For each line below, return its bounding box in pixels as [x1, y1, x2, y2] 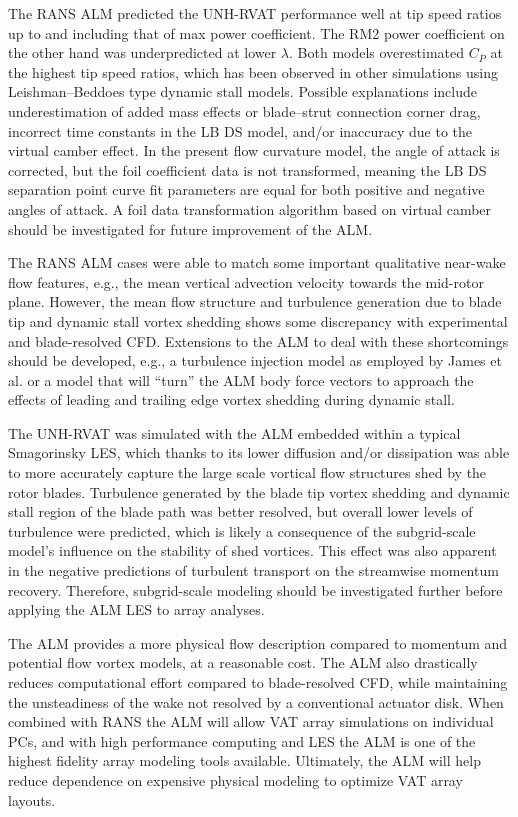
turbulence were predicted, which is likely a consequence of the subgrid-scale [8, 520, 476, 541]
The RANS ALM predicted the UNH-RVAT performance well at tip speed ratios [8, 3, 502, 23]
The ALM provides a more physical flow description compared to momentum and [8, 632, 508, 653]
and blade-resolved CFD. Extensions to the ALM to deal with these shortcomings [8, 330, 509, 351]
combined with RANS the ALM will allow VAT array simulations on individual [8, 711, 494, 732]
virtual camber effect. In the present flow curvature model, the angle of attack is [8, 140, 500, 161]
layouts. [8, 789, 56, 810]
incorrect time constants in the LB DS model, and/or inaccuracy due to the [8, 120, 473, 141]
